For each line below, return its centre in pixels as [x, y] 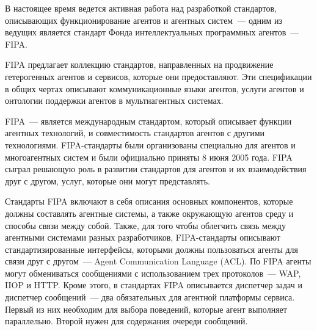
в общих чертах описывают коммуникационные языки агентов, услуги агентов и [155, 88]
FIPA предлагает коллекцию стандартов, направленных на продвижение [139, 64]
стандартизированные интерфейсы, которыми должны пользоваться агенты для [152, 249]
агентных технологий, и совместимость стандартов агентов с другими [135, 133]
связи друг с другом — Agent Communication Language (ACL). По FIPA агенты [158, 261]
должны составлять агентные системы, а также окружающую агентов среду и [149, 213]
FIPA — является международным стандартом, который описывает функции [148, 121]
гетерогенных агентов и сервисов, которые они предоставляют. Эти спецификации [158, 76]
